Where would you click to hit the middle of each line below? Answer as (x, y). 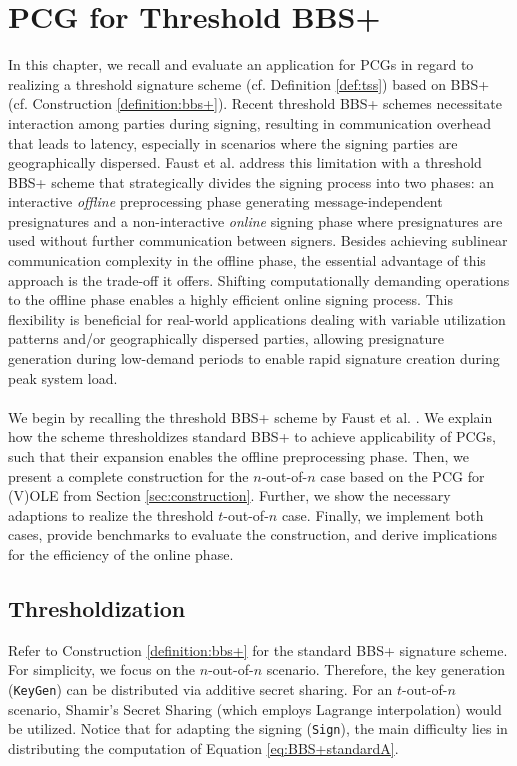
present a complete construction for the (128, 475)
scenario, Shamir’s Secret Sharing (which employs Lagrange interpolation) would (255, 708)
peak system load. (63, 377)
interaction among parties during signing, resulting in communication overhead (250, 122)
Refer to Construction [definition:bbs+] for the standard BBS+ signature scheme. (258, 649)
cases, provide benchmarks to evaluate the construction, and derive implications (252, 534)
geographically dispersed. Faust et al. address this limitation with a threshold (245, 162)
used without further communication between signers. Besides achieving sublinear (258, 240)
